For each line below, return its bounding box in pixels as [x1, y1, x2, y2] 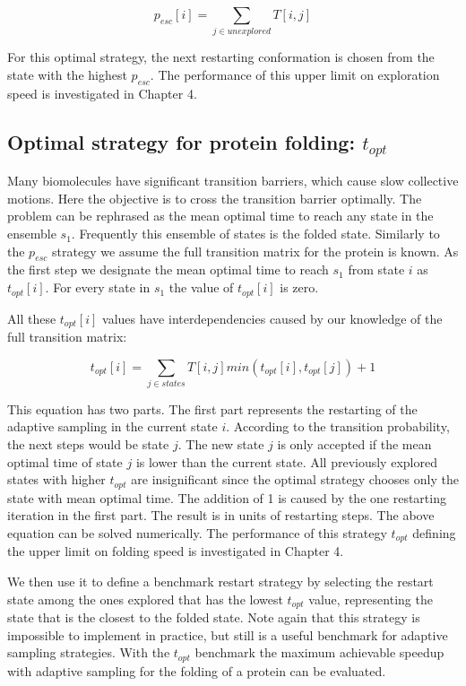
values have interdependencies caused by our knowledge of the [102, 308, 443, 327]
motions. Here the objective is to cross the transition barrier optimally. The [7, 188, 422, 207]
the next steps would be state [7, 435, 169, 454]
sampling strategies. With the [7, 643, 170, 662]
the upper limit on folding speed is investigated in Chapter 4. [7, 542, 344, 560]
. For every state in [45, 278, 151, 297]
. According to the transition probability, [226, 417, 450, 436]
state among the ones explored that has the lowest [7, 589, 283, 608]
